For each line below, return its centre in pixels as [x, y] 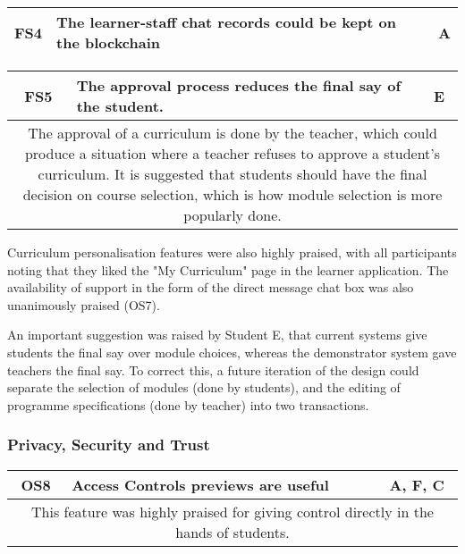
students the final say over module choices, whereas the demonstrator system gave [232, 352]
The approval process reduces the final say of [238, 85]
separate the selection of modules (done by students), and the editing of [204, 387]
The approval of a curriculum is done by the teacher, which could [232, 133]
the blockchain [109, 42]
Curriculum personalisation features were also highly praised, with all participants [232, 252]
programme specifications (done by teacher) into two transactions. [188, 404]
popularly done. [232, 215]
